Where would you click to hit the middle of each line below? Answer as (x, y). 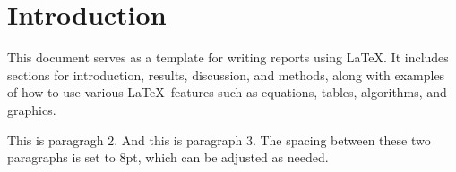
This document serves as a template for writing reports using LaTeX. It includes (228, 57)
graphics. (32, 109)
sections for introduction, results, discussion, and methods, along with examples (226, 74)
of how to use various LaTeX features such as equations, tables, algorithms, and (227, 92)
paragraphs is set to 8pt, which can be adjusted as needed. (168, 157)
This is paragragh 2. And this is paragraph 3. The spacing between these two (219, 139)
